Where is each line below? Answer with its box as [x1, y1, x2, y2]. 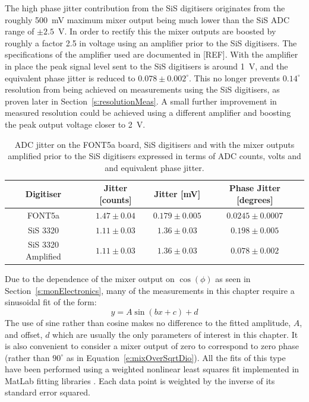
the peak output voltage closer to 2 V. [5, 118, 146, 130]
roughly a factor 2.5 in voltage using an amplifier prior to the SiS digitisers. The [5, 36, 297, 49]
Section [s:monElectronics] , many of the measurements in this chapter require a [5, 284, 295, 296]
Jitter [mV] [154, 188, 201, 200]
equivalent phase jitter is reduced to [5, 71, 135, 84]
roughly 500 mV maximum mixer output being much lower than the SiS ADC [5, 13, 290, 26]
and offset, [5, 328, 43, 340]
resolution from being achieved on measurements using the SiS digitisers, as [5, 83, 280, 96]
